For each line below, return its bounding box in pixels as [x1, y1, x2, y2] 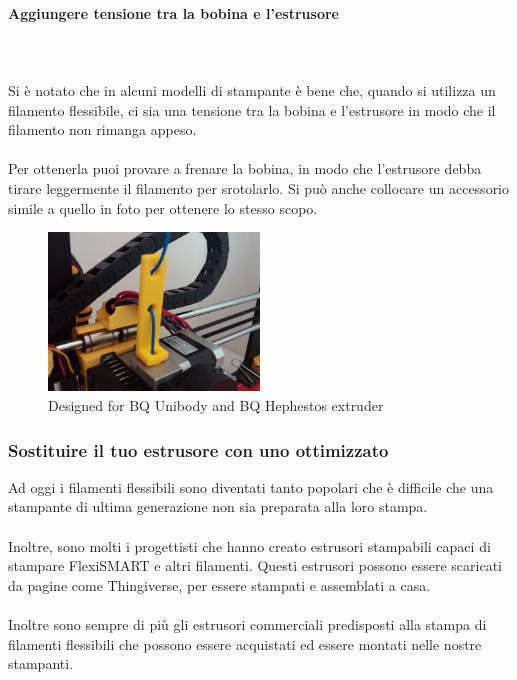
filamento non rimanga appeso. [8, 119, 197, 140]
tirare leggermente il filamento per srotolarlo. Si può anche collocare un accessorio [8, 177, 510, 198]
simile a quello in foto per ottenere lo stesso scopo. [8, 197, 318, 218]
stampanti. [8, 653, 74, 674]
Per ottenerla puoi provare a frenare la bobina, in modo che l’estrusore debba [8, 158, 482, 179]
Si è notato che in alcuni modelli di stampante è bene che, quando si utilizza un [8, 79, 496, 100]
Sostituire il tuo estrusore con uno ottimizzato [8, 437, 389, 462]
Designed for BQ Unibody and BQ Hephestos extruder [48, 395, 384, 416]
